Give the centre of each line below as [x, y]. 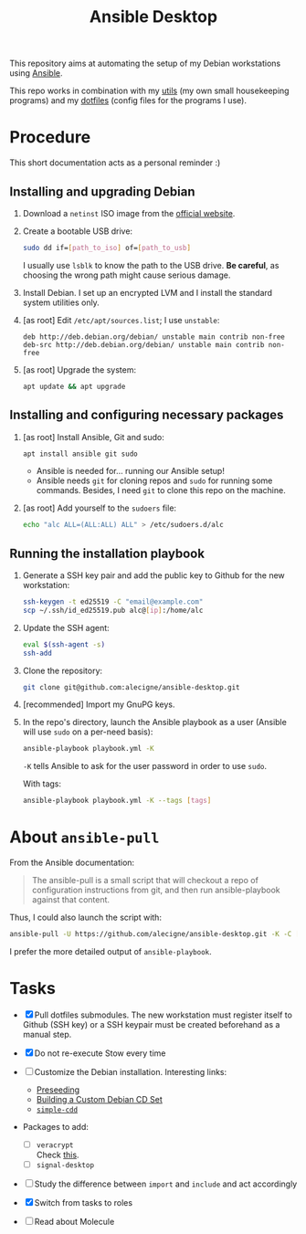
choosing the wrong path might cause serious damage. [127, 275]
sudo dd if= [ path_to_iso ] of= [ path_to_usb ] [107, 248]
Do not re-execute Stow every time [100, 1053]
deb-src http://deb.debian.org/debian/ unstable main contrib [143, 344]
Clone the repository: [63, 670]
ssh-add [37, 653]
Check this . [58, 1155]
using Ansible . [36, 73]
